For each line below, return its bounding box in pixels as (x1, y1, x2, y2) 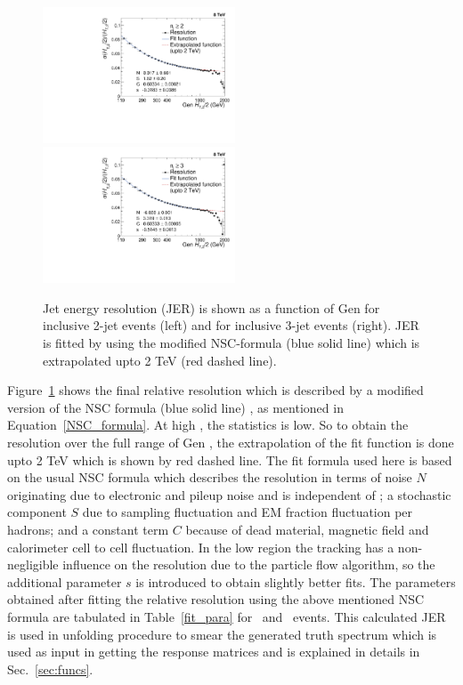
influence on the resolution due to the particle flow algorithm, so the (62, 555, 435, 574)
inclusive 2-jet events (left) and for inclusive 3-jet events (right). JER (43, 316, 419, 334)
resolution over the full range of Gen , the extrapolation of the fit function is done (7, 432, 454, 451)
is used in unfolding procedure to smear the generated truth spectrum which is (7, 625, 437, 643)
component (7, 503, 67, 521)
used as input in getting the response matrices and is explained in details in (7, 642, 420, 661)
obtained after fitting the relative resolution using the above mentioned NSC (7, 590, 425, 608)
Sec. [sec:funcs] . (7, 659, 93, 678)
